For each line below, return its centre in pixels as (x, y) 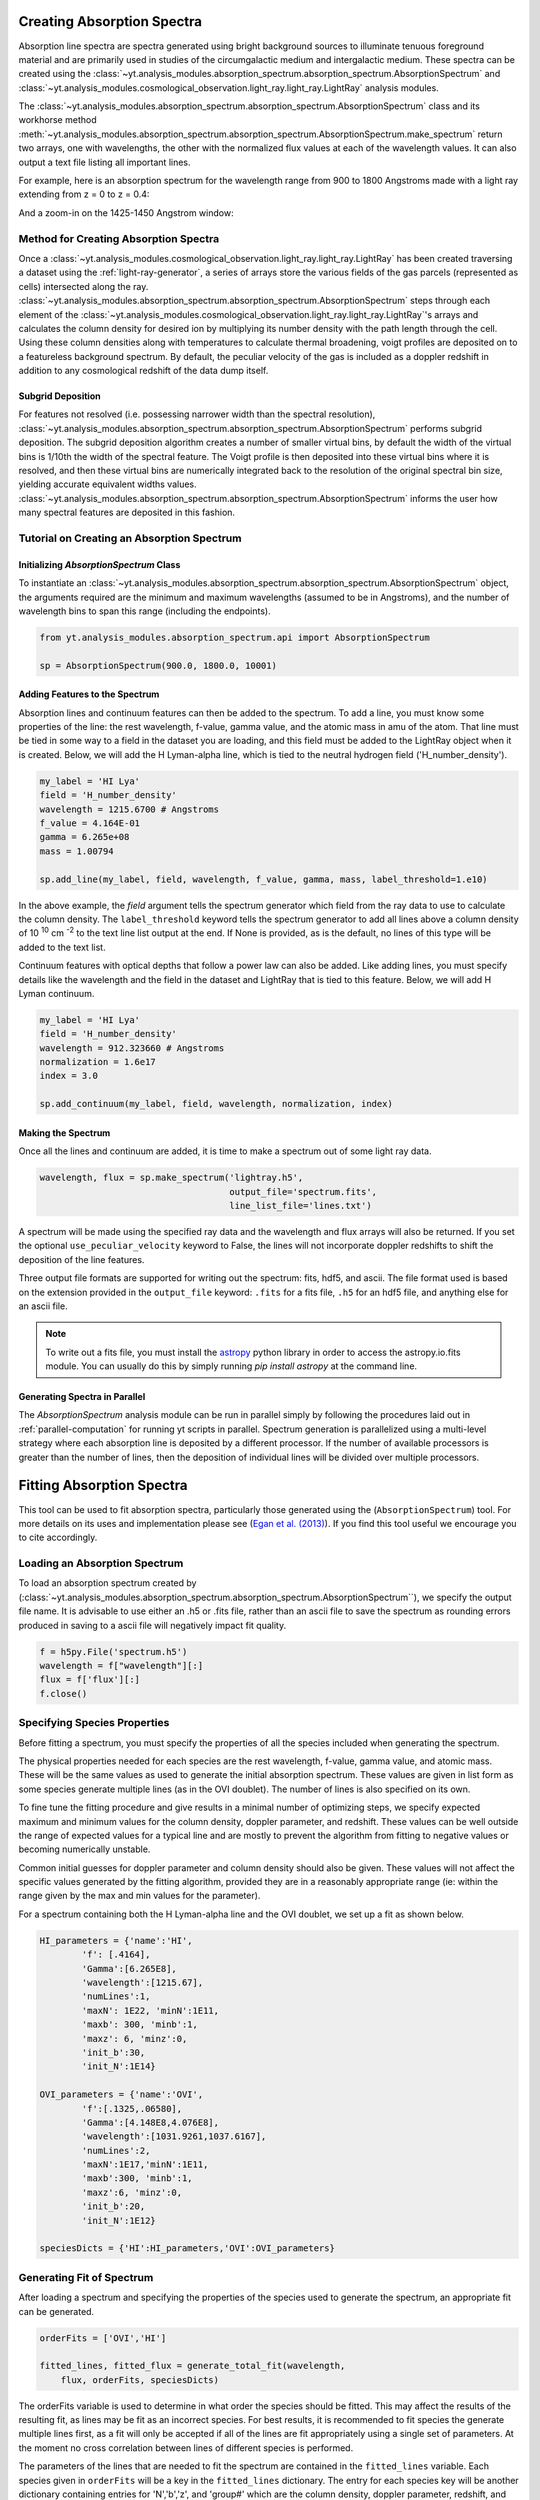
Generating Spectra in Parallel (82, 1397)
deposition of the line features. (81, 1259)
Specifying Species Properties (94, 1723)
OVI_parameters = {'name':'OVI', (121, 2094)
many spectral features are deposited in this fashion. (126, 512)
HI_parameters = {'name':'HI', (116, 1940)
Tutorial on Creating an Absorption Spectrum (130, 538)
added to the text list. (62, 947)
